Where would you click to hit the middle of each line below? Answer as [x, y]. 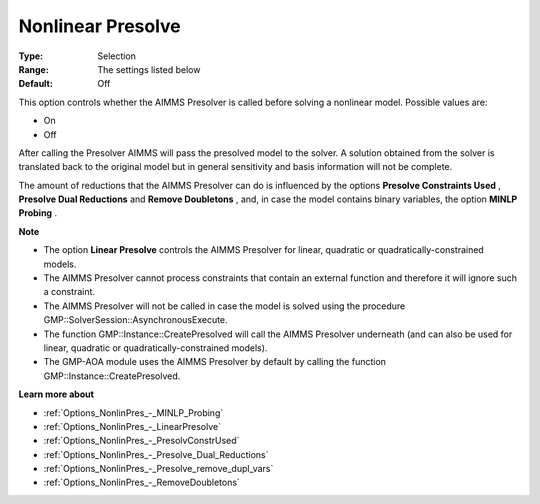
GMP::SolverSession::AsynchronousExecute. [136, 320]
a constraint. [69, 292]
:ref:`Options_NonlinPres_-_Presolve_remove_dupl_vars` [158, 469]
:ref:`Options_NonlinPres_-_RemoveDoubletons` [141, 482]
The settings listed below [149, 69]
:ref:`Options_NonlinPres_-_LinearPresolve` [132, 426]
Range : [33, 69]
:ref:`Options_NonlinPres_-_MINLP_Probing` [133, 412]
